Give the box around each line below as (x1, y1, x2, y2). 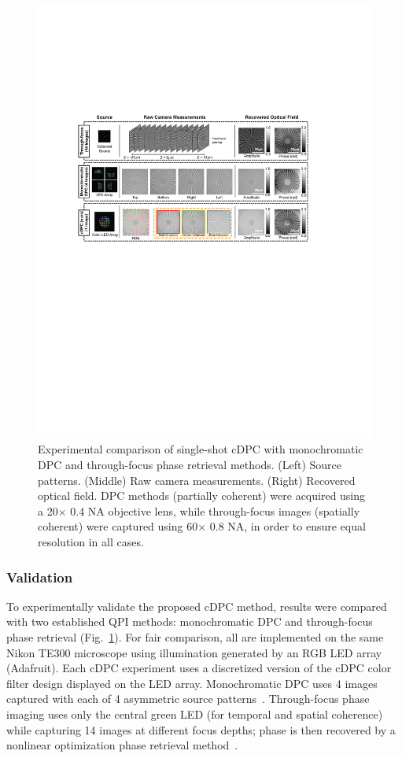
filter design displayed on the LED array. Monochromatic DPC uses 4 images (6, 675, 378, 691)
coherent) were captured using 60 (38, 518, 198, 534)
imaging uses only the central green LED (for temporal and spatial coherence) (6, 706, 383, 723)
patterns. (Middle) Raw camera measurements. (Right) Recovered (38, 471, 356, 488)
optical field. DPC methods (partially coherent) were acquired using (38, 487, 366, 504)
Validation (6, 567, 73, 586)
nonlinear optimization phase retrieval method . (6, 737, 238, 753)
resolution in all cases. (38, 534, 144, 550)
